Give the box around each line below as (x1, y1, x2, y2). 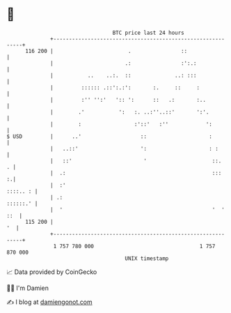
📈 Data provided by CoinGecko (6, 268, 97, 276)
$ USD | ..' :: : (6, 132, 213, 140)
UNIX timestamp (125, 254, 169, 262)
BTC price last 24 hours (112, 29, 185, 36)
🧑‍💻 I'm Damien (6, 284, 49, 292)
